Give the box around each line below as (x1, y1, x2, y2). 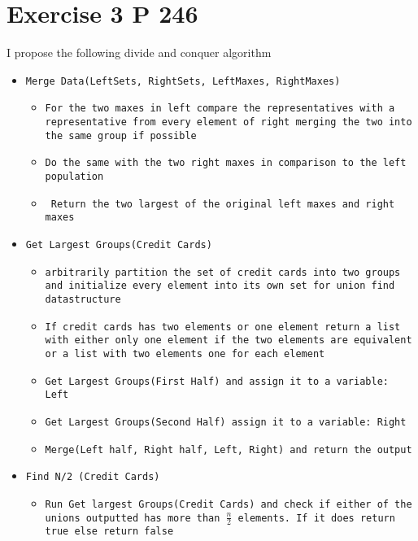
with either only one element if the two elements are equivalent (45, 334, 412, 347)
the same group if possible (45, 129, 197, 142)
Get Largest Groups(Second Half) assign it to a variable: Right (45, 416, 407, 428)
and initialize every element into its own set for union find (45, 280, 395, 292)
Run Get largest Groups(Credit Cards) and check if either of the (45, 498, 412, 510)
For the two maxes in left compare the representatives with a (45, 103, 395, 115)
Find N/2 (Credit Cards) (25, 471, 160, 483)
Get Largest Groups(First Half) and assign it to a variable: (45, 375, 389, 387)
